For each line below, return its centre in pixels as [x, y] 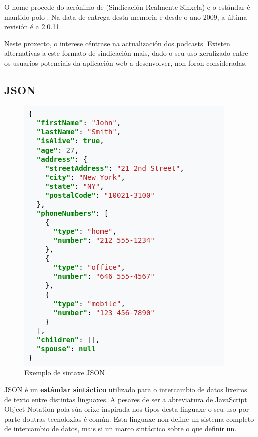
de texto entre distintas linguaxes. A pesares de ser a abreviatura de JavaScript [126, 399]
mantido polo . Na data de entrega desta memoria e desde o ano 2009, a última [126, 16]
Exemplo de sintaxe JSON [64, 373]
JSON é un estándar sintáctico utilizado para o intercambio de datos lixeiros [126, 389]
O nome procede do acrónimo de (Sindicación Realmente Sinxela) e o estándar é [127, 7]
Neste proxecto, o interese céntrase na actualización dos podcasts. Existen [117, 43]
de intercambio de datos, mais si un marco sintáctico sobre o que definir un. [120, 429]
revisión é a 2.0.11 [32, 26]
